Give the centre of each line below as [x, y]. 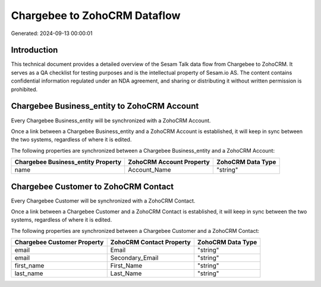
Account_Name [150, 170]
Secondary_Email [134, 258]
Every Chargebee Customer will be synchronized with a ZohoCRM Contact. [103, 201]
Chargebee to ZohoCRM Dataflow [96, 15]
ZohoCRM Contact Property [151, 242]
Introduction [34, 50]
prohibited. [24, 89]
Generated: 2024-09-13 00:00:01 [52, 33]
